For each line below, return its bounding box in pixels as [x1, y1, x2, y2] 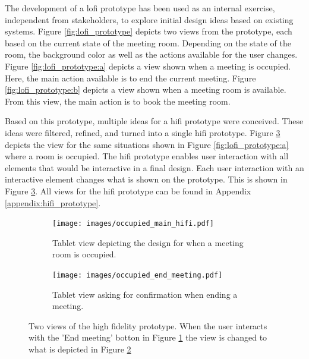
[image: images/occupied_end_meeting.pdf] [52, 270, 223, 279]
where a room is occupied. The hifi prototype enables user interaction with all [5, 150, 289, 162]
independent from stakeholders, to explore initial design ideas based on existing [5, 13, 294, 26]
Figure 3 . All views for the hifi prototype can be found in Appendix [5, 184, 251, 197]
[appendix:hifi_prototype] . [5, 196, 101, 209]
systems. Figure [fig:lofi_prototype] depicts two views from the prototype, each [5, 25, 292, 37]
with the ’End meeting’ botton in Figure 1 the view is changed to [29, 331, 267, 344]
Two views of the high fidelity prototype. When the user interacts [29, 319, 267, 332]
